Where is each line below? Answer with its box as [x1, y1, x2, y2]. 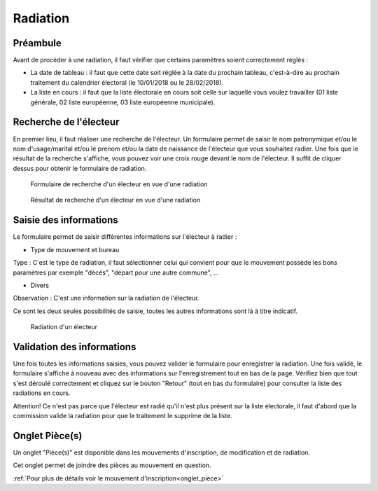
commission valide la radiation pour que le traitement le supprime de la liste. [13, 411, 232, 420]
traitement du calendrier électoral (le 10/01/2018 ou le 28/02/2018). [30, 78, 224, 87]
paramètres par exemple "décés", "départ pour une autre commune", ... [13, 268, 220, 277]
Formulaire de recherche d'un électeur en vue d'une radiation [30, 180, 208, 188]
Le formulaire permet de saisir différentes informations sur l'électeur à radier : [13, 233, 237, 241]
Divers [30, 281, 49, 289]
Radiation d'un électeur [30, 323, 98, 331]
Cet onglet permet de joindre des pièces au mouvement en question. [13, 461, 211, 469]
